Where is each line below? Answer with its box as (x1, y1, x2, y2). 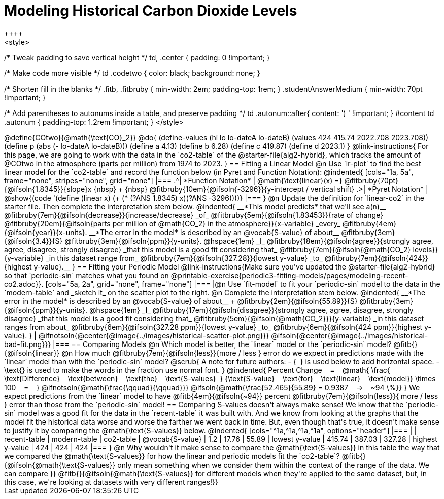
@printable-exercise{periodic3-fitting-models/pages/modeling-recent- (170, 271, 408, 280)
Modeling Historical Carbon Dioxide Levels (4, 2, 297, 19)
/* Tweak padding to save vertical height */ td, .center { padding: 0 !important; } (4, 53, 270, 62)
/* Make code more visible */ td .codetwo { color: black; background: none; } (4, 68, 260, 78)
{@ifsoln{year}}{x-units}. (4, 227, 87, 237)
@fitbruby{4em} (342, 219, 397, 228)
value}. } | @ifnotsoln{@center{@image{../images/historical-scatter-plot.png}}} (4, 331, 269, 340)
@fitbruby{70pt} (344, 176, 399, 185)
